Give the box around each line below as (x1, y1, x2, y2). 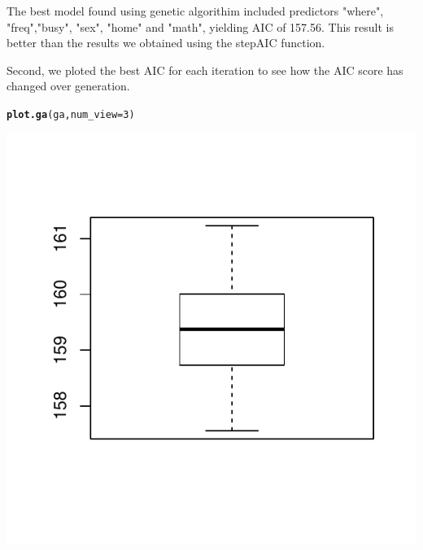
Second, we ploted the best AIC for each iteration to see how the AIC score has (7, 61, 403, 78)
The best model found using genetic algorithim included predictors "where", (7, 2, 384, 19)
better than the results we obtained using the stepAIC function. (7, 34, 325, 51)
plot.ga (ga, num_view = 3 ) (7, 108, 135, 120)
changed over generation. (7, 77, 130, 94)
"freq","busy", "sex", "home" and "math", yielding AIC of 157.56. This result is (7, 18, 394, 35)
